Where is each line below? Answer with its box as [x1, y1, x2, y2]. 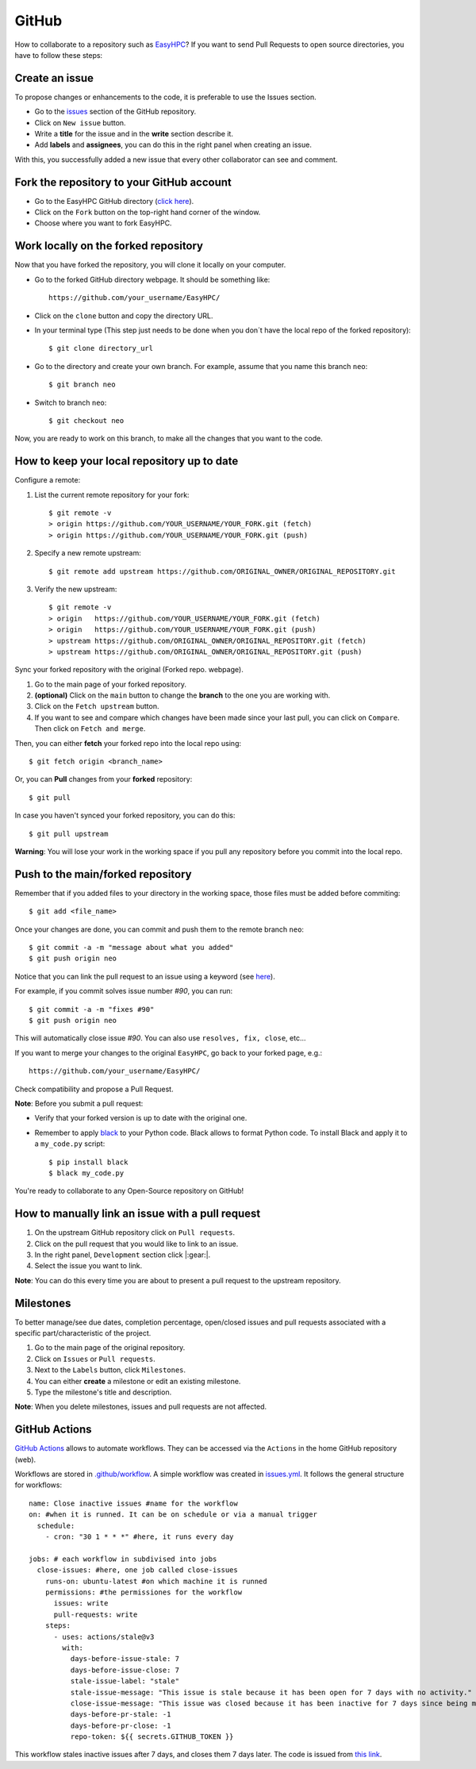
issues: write [53, 1599, 109, 1608]
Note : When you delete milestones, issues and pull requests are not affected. [14, 1402, 267, 1412]
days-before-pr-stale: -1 [70, 1710, 171, 1719]
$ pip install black [48, 1157, 129, 1167]
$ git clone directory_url [48, 344, 154, 353]
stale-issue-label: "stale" [70, 1677, 180, 1686]
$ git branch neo [48, 380, 116, 389]
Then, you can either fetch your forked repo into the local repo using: [14, 738, 242, 748]
